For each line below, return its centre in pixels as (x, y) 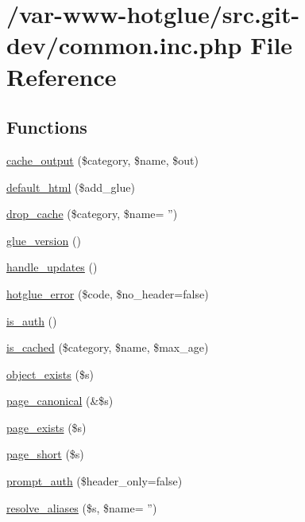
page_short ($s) (45, 454)
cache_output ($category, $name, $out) (102, 160)
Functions (47, 127)
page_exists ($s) (46, 427)
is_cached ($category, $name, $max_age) (108, 347)
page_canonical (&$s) (60, 401)
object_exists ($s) (50, 374)
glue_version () (44, 240)
